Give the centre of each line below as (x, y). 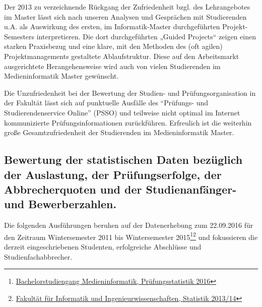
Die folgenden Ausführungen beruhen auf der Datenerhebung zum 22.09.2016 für (129, 225)
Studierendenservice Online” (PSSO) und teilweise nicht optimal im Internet (122, 112)
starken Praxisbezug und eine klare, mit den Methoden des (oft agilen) (113, 46)
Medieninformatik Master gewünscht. (61, 76)
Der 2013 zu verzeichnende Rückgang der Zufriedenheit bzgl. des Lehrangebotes (127, 7)
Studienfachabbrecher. (38, 256)
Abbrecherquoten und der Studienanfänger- (120, 189)
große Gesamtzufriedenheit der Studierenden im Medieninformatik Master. (119, 132)
